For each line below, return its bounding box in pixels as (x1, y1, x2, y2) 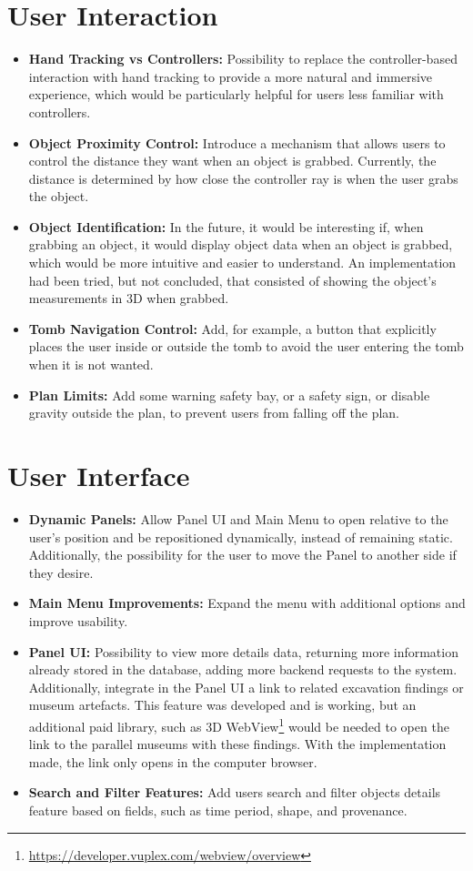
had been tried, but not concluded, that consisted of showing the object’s (28, 270, 437, 289)
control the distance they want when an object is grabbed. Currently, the (28, 151, 437, 170)
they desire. (28, 562, 94, 582)
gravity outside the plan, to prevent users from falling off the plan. (28, 403, 399, 422)
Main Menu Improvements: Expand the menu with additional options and (28, 593, 466, 613)
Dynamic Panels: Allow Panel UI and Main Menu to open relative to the (28, 509, 448, 528)
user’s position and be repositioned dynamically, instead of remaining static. (28, 527, 453, 546)
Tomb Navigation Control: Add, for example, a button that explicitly (28, 319, 437, 338)
